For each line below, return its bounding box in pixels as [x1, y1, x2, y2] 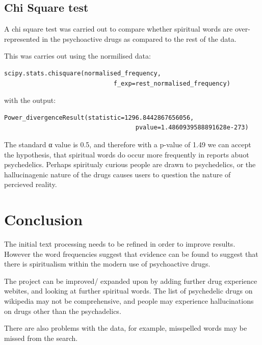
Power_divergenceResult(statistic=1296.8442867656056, [4, 114, 194, 121]
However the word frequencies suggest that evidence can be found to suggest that [4, 248, 258, 259]
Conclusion [4, 209, 83, 230]
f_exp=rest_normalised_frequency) [113, 79, 230, 87]
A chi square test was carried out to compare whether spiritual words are [4, 23, 233, 34]
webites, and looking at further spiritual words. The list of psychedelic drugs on [4, 285, 253, 296]
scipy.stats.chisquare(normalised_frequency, [4, 69, 161, 77]
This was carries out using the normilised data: [4, 50, 151, 61]
